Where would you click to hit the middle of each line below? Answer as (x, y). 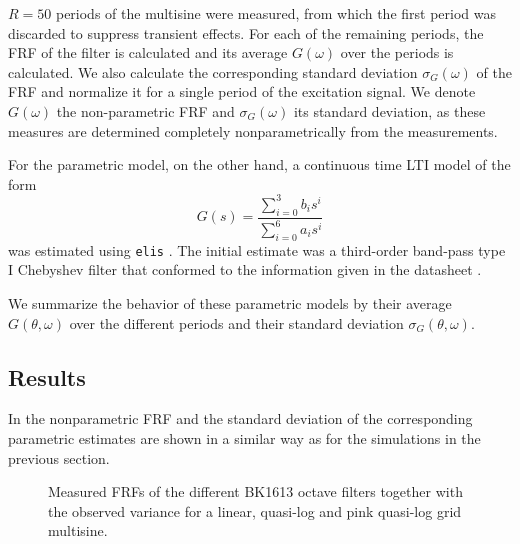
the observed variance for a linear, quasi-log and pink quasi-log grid (255, 510)
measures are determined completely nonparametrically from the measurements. (253, 130)
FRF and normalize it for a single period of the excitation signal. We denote (242, 91)
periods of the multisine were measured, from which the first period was (276, 13)
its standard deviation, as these (389, 110)
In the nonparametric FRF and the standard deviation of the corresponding (240, 418)
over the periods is (397, 52)
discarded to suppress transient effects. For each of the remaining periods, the (246, 32)
